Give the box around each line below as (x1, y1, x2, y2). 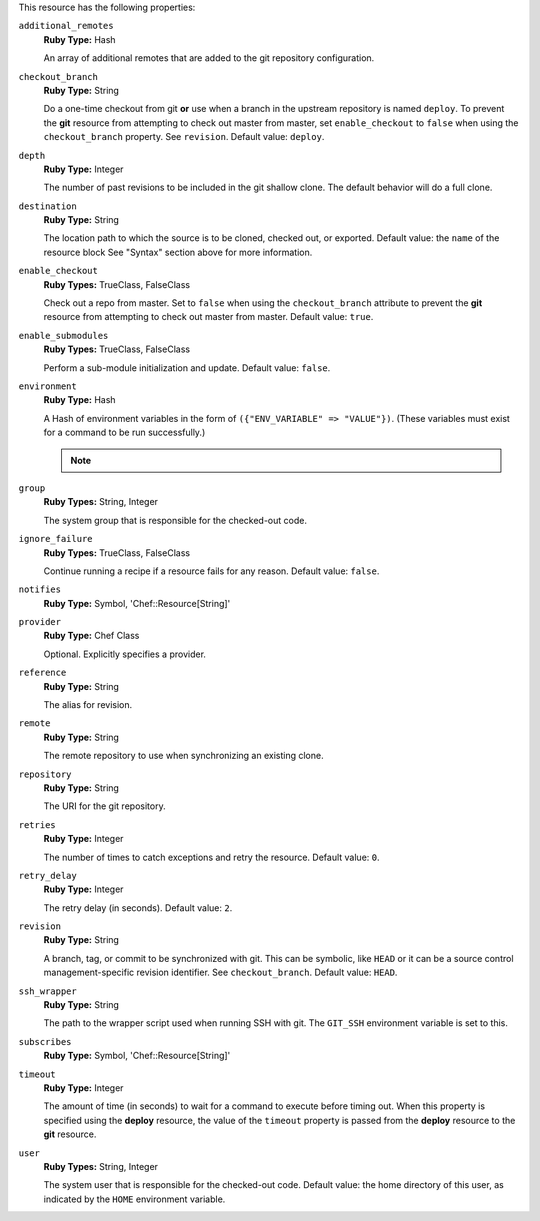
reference (18, 667, 67, 679)
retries (18, 819, 57, 830)
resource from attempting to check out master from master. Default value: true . (43, 311, 374, 323)
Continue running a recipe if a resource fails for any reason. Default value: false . (43, 565, 380, 577)
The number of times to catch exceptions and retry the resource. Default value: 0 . (43, 851, 380, 863)
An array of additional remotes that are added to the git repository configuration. (43, 52, 375, 64)
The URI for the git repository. (43, 800, 166, 812)
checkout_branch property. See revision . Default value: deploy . (43, 131, 325, 143)
